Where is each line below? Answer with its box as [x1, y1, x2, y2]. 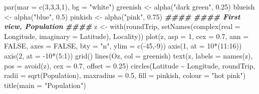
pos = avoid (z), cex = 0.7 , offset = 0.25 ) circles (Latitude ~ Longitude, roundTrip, [4, 60, 255, 70]
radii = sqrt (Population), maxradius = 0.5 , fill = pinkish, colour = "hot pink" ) [4, 70, 246, 80]
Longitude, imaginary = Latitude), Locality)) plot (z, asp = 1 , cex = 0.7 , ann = [4, 30, 249, 41]
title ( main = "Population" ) [4, 79, 86, 90]
